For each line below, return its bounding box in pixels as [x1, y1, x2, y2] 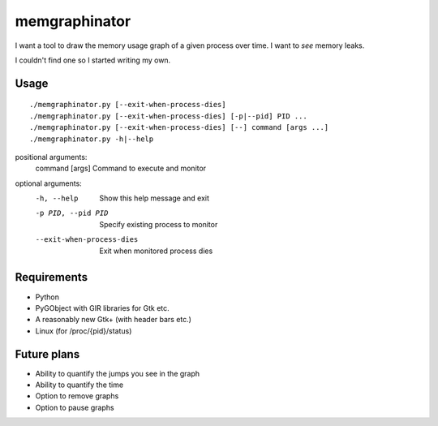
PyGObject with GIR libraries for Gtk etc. [35, 303, 170, 312]
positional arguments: [15, 152, 88, 161]
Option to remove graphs [35, 391, 119, 401]
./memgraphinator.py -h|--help [29, 134, 154, 144]
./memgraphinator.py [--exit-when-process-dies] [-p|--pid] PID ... [29, 111, 307, 121]
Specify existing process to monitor [99, 219, 218, 229]
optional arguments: [15, 179, 83, 188]
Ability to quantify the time [35, 380, 124, 389]
